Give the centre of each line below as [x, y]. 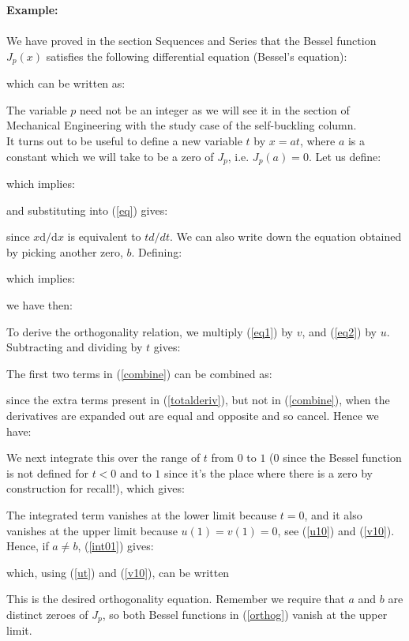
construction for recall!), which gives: [96, 488]
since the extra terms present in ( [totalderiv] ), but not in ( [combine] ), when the [198, 400]
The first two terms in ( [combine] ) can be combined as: [139, 373]
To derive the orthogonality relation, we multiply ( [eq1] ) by [150, 331]
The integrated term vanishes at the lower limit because [142, 514]
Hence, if [28, 546]
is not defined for [47, 472]
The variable [37, 109]
